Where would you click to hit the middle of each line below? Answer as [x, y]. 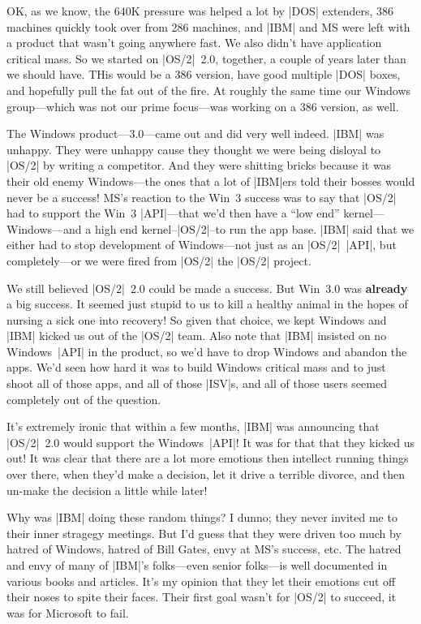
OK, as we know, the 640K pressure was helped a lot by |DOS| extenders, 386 [200, 11]
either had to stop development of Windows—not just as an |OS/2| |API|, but [202, 245]
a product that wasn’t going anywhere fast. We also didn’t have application [194, 43]
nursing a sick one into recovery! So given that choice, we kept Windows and [197, 319]
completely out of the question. [84, 399]
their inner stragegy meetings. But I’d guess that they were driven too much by [204, 533]
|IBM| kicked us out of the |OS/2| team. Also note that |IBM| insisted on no [197, 336]
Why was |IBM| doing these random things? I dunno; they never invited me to [202, 517]
